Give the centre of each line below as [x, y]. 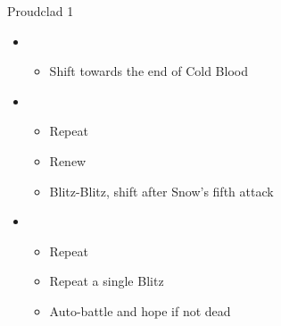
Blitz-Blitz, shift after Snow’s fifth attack [161, 191]
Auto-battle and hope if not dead [140, 310]
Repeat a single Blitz [107, 281]
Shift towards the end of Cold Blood [149, 71]
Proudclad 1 [41, 11]
